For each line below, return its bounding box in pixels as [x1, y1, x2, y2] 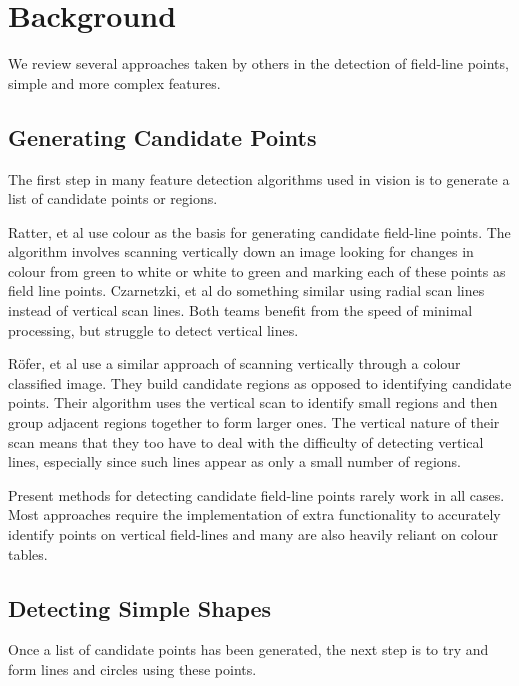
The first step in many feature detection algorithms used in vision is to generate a [8, 168, 510, 189]
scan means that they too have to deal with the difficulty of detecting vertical [8, 431, 484, 452]
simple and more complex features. [8, 72, 221, 93]
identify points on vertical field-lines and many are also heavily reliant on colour [8, 524, 499, 545]
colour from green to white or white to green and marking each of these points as [8, 260, 506, 281]
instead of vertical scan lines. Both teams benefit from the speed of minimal [8, 300, 473, 321]
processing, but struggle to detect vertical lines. [8, 319, 299, 340]
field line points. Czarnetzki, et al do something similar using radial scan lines [8, 280, 485, 301]
